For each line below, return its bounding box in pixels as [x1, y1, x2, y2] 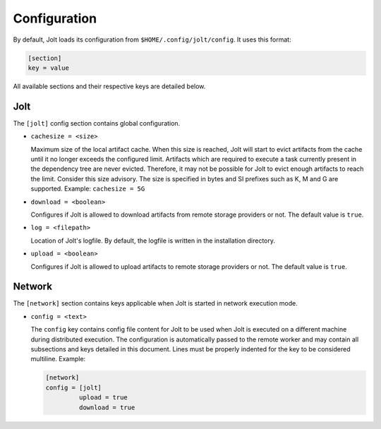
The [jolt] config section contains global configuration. [13, 119, 181, 127]
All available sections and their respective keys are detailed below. [13, 82, 206, 90]
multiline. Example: [30, 355, 86, 363]
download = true [78, 403, 135, 411]
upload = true [78, 394, 128, 401]
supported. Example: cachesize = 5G [30, 184, 145, 193]
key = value [28, 64, 70, 72]
